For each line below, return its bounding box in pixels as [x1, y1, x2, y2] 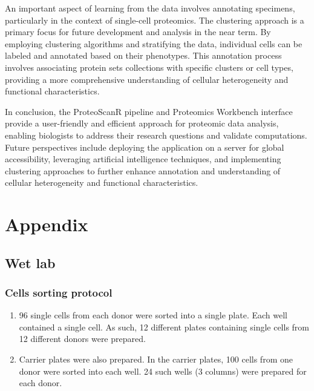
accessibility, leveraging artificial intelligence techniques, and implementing [5, 153, 281, 165]
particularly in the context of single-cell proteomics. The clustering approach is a [5, 13, 304, 26]
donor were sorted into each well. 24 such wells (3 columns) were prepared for [19, 364, 307, 377]
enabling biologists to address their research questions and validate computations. [5, 128, 307, 141]
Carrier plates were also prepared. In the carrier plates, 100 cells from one [19, 353, 293, 366]
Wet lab [5, 253, 56, 272]
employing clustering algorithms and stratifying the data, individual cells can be [5, 37, 303, 50]
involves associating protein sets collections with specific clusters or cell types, [5, 61, 293, 73]
